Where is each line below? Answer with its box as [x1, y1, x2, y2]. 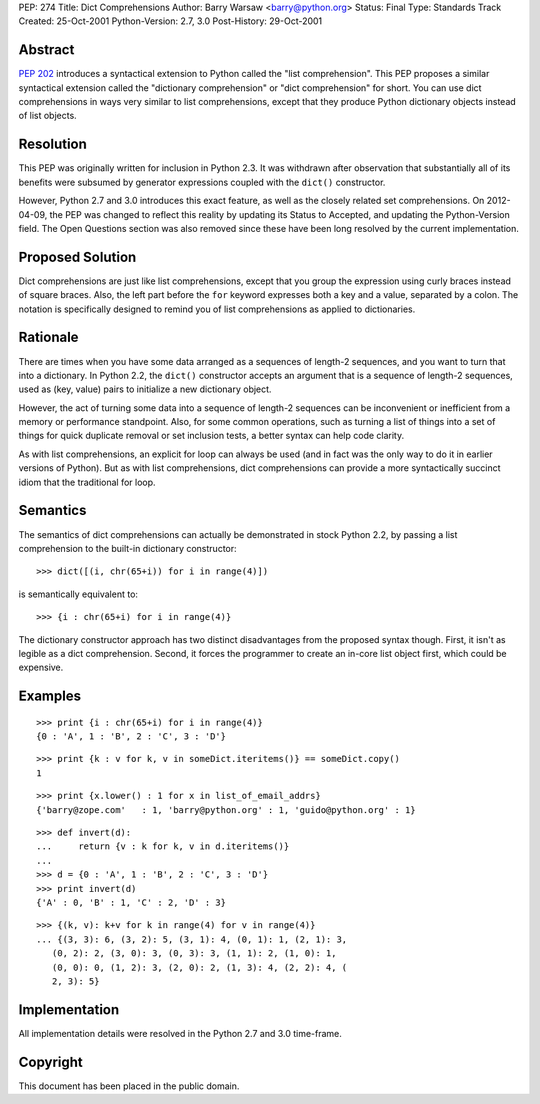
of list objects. [18, 110, 77, 122]
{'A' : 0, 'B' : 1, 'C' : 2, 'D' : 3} [36, 897, 227, 908]
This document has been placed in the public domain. [18, 1080, 240, 1092]
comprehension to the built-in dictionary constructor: [18, 542, 237, 554]
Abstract [18, 41, 75, 59]
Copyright [18, 1053, 84, 1070]
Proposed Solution [18, 248, 137, 265]
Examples [18, 688, 82, 705]
